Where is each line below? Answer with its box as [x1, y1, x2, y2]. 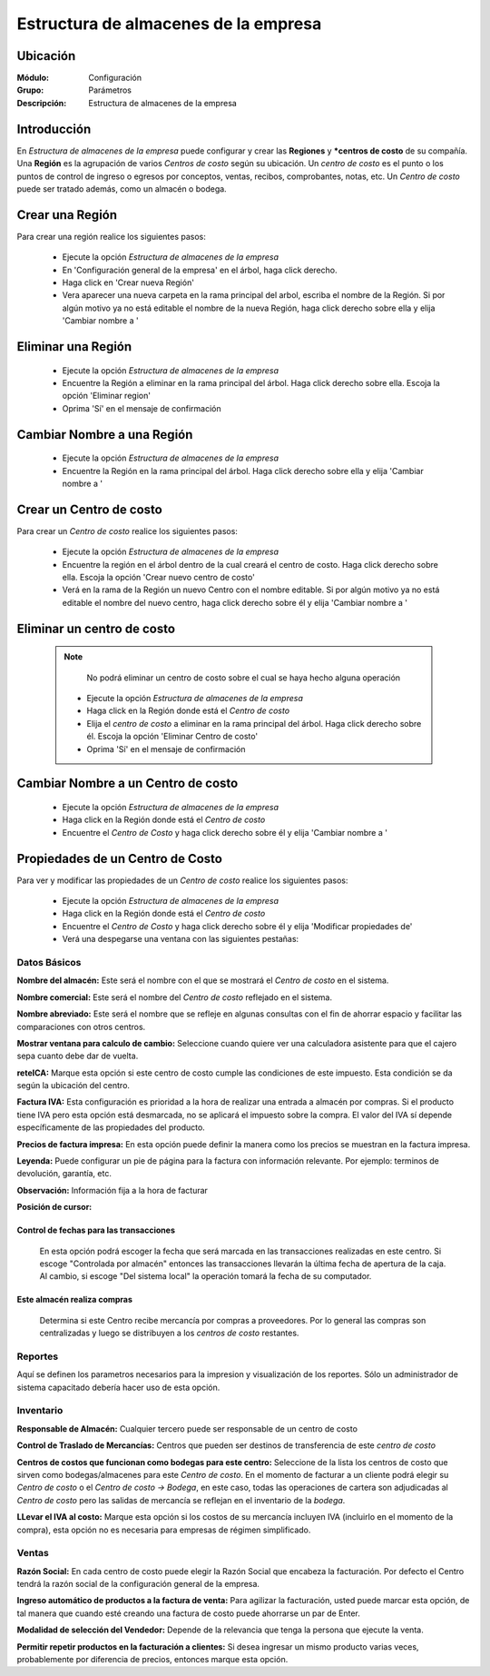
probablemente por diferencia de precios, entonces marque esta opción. [16, 1654, 289, 1665]
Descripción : [16, 97, 67, 108]
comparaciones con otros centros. [16, 1021, 146, 1032]
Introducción [16, 121, 92, 136]
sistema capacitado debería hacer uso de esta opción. [16, 1382, 220, 1393]
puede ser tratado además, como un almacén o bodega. [16, 183, 227, 194]
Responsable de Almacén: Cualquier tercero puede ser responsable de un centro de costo [16, 1423, 358, 1434]
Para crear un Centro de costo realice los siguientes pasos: [16, 525, 238, 536]
